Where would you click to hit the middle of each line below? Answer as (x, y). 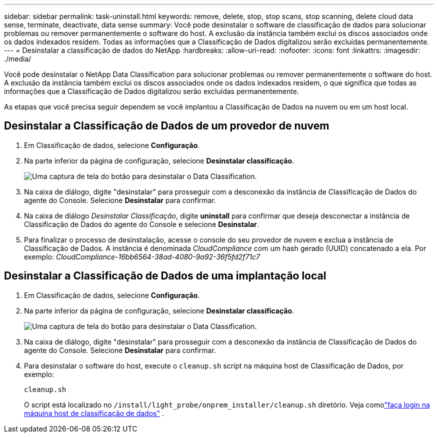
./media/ (18, 59)
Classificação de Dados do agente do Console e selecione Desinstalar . (141, 224)
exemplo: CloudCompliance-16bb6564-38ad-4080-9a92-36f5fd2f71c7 (142, 256)
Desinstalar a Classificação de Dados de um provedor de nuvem (167, 126)
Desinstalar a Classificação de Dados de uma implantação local (165, 276)
